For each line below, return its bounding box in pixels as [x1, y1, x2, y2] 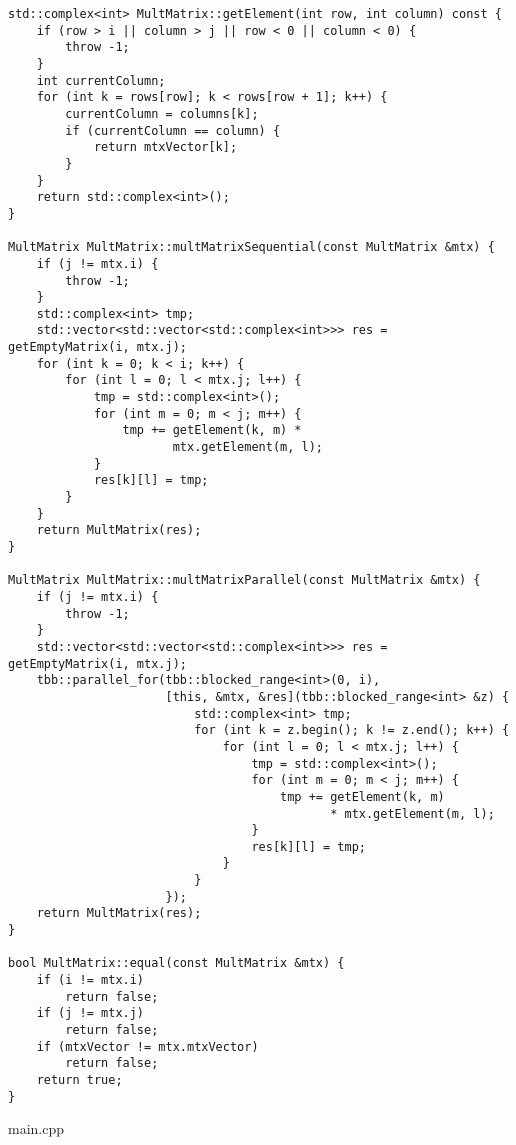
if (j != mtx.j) [36, 1006, 145, 1021]
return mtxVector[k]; [93, 140, 238, 155]
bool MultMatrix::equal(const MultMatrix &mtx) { [8, 956, 345, 971]
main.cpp [8, 1118, 65, 1139]
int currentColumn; [36, 73, 166, 88]
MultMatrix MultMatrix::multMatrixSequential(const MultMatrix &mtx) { [8, 240, 495, 255]
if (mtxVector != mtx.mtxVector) [36, 1039, 259, 1054]
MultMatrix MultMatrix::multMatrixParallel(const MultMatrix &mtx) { [8, 573, 481, 588]
